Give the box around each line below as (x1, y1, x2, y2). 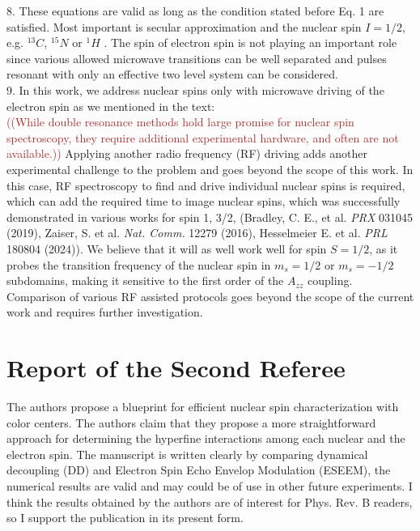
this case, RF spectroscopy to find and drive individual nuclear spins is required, (6, 176, 405, 193)
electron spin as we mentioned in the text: (6, 97, 215, 114)
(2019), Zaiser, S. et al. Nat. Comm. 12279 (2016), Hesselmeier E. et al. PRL (6, 224, 388, 241)
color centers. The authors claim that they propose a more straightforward (6, 414, 376, 431)
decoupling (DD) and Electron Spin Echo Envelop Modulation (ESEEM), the (6, 461, 391, 478)
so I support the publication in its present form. (6, 509, 244, 526)
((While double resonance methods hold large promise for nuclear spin (6, 113, 354, 130)
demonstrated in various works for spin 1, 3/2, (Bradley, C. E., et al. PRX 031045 (6, 208, 413, 225)
